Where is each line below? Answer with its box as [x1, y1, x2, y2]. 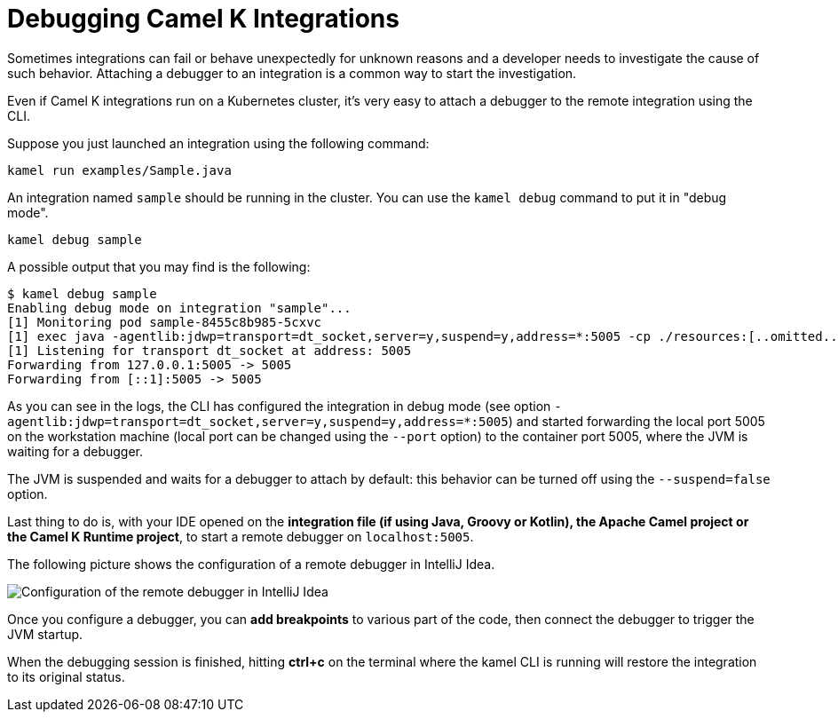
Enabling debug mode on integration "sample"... [7, 300, 352, 315]
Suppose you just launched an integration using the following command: [7, 135, 430, 151]
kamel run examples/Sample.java [7, 162, 232, 178]
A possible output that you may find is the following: [7, 258, 311, 274]
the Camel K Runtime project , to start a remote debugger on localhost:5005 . [7, 528, 474, 544]
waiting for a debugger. [7, 443, 143, 459]
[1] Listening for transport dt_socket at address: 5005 [7, 343, 412, 358]
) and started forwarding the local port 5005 [508, 413, 765, 429]
